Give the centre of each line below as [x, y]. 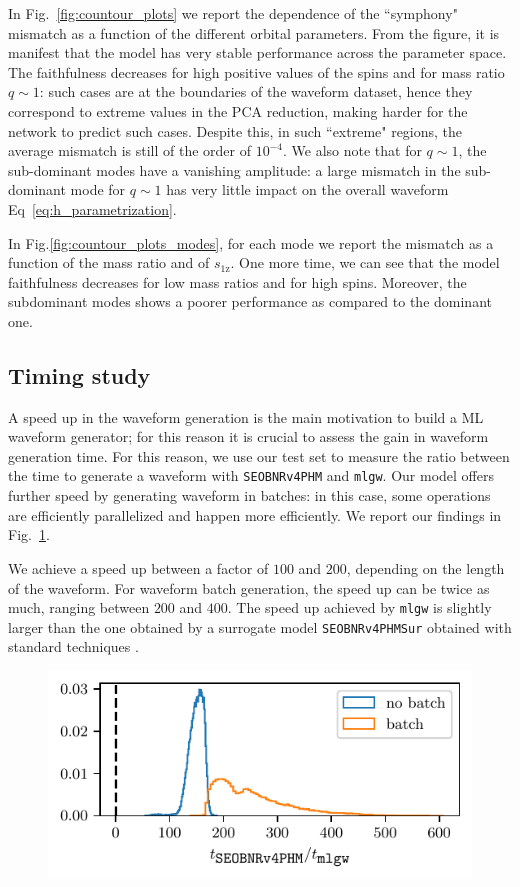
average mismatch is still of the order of [129, 150]
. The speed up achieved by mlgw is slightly [359, 607]
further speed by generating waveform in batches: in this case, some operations [249, 495]
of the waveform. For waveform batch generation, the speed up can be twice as [249, 587]
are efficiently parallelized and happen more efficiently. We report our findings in [255, 514]
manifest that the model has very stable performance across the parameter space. [257, 52]
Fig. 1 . [29, 534]
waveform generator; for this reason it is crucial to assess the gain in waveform [248, 436]
